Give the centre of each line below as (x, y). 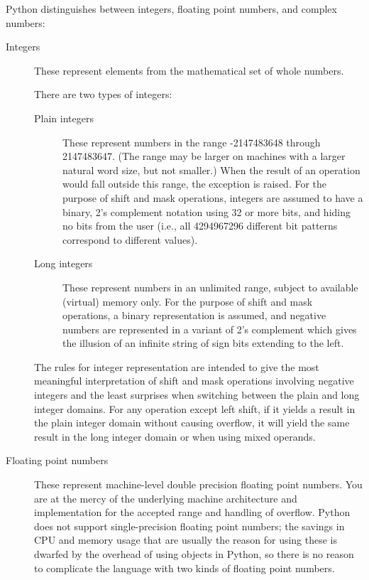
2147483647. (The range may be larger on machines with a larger (204, 156)
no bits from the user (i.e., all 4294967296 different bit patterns (200, 226)
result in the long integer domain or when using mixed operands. (175, 436)
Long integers (64, 263)
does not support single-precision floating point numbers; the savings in (189, 526)
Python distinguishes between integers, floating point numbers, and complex (171, 9)
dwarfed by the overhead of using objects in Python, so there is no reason (194, 554)
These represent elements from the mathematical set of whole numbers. (189, 70)
